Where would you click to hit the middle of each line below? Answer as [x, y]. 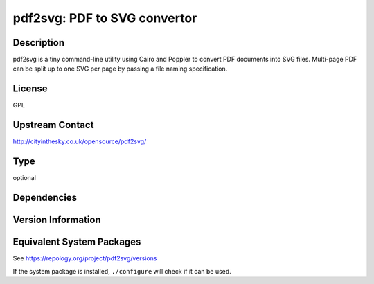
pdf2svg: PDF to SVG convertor [105, 18]
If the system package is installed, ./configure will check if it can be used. [122, 271]
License [30, 89]
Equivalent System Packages [77, 242]
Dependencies [45, 197]
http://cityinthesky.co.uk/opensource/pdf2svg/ [80, 141]
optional [24, 178]
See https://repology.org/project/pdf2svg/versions [85, 258]
